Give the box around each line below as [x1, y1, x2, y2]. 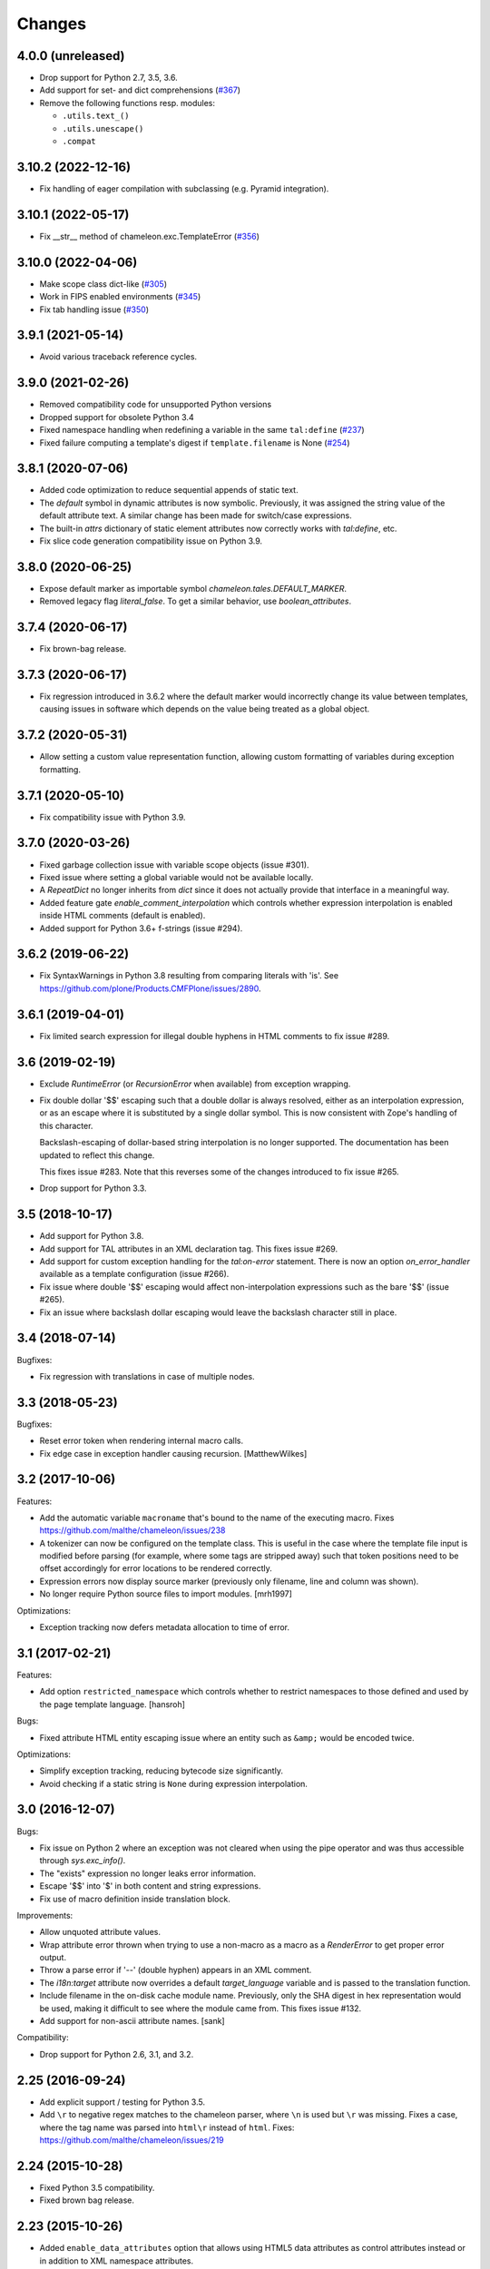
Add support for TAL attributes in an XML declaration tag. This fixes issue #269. [39, 1243, 338, 1254]
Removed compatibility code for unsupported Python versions [39, 399, 272, 410]
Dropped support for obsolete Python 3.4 [39, 411, 194, 422]
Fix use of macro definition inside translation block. [39, 1893, 230, 1904]
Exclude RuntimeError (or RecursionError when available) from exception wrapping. [39, 1078, 351, 1089]
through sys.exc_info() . [39, 1855, 126, 1866]
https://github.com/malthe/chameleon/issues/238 [39, 1525, 226, 1536]
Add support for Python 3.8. [39, 1231, 144, 1242]
